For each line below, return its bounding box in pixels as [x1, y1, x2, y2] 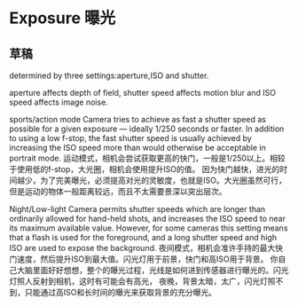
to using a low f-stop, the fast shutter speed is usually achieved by [9, 133, 253, 143]
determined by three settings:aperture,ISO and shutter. [9, 70, 209, 81]
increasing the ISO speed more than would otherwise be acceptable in [9, 143, 266, 153]
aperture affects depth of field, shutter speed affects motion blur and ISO [9, 88, 277, 98]
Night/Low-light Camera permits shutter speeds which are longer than [9, 204, 266, 214]
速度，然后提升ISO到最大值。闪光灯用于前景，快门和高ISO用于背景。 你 [16, 254, 278, 264]
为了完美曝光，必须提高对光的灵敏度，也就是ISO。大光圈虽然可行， [39, 175, 286, 185]
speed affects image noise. [9, 97, 108, 107]
